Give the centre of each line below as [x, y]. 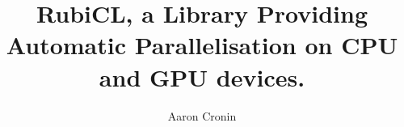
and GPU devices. [202, 76]
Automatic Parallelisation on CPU [202, 45]
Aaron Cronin [202, 115]
